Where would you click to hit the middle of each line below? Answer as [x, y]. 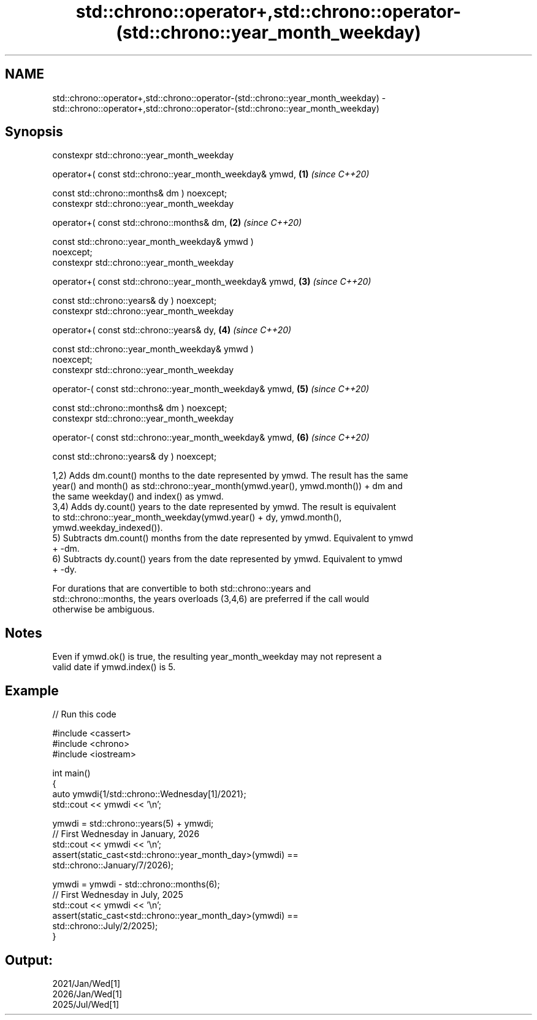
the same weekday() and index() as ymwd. [138, 496]
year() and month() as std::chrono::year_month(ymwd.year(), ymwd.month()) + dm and [227, 486]
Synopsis [34, 132]
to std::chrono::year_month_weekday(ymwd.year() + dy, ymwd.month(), [197, 517]
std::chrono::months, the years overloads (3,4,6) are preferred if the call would [211, 599]
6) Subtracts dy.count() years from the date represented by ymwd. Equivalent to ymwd [227, 559]
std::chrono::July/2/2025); [105, 926]
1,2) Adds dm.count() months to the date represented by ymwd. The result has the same [230, 476]
